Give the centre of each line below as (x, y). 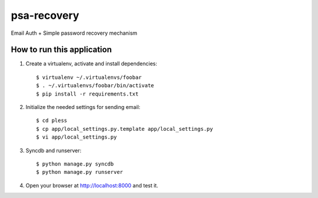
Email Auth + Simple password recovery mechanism (74, 33)
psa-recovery (45, 15)
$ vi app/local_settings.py (77, 137)
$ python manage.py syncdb (75, 164)
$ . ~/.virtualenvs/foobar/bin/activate (95, 86)
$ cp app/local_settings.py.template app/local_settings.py (125, 129)
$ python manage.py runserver (80, 172)
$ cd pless (52, 121)
